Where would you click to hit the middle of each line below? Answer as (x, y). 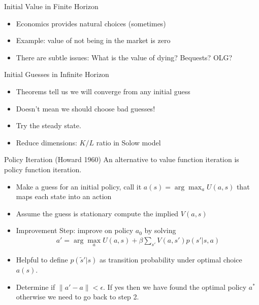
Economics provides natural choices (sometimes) (91, 23)
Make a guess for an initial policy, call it (79, 186)
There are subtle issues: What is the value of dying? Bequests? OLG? (124, 57)
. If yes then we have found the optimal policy (175, 287)
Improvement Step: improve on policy (75, 230)
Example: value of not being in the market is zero (93, 40)
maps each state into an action (64, 196)
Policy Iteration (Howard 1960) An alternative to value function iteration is (122, 159)
